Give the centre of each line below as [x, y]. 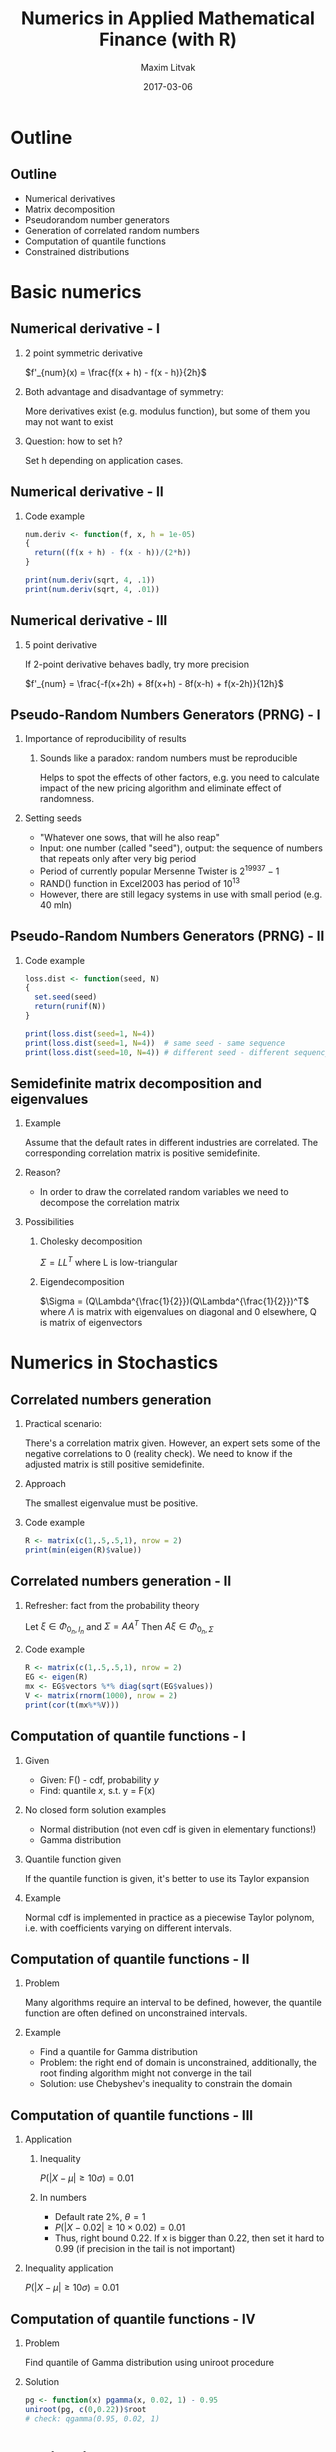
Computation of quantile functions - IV [133, 2318]
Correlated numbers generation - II [121, 1581]
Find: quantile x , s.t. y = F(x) [97, 1790]
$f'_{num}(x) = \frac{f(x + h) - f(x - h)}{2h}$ [115, 372]
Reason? [42, 1173]
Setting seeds [53, 818]
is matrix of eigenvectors [91, 1323]
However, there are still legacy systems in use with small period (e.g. [181, 894]
